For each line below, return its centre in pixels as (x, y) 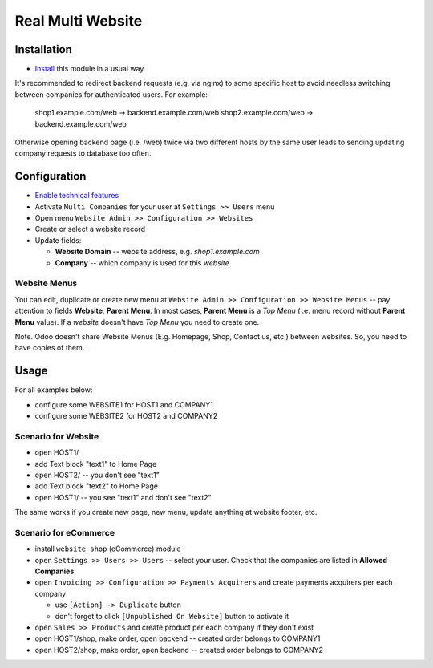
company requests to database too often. (83, 153)
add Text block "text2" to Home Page (96, 486)
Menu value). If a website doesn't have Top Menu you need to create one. (137, 322)
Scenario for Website (57, 436)
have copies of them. (50, 348)
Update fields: (58, 240)
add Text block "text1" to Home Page (96, 464)
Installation (43, 49)
